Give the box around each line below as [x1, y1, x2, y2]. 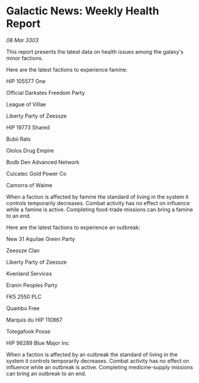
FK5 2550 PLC [6, 293, 42, 300]
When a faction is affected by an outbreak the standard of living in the [6, 351, 178, 358]
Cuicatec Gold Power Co [6, 170, 67, 177]
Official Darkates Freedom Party [6, 89, 85, 96]
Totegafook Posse [6, 328, 51, 335]
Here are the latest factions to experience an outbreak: [6, 224, 141, 231]
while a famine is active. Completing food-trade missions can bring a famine [6, 206, 194, 213]
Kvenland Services [6, 270, 52, 277]
